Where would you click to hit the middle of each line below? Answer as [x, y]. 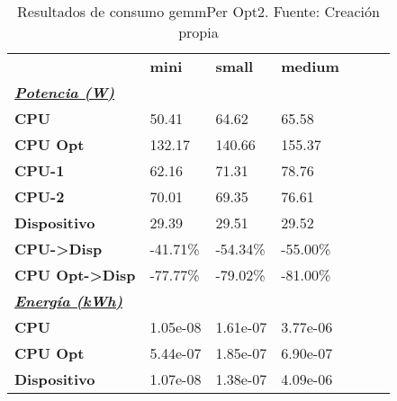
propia [198, 32]
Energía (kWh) [69, 301]
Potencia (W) [65, 92]
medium [310, 66]
